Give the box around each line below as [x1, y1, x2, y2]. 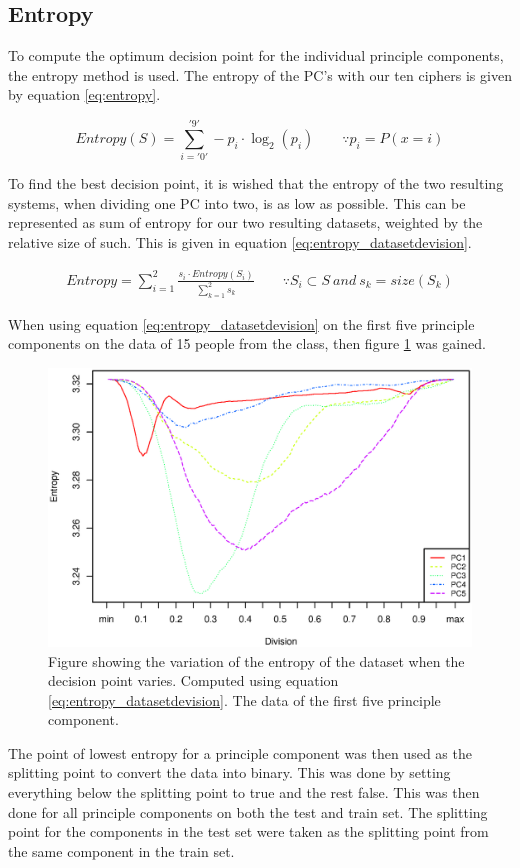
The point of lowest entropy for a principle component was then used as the [8, 742, 472, 763]
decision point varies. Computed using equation [48, 670, 339, 691]
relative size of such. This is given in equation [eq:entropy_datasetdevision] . [8, 231, 472, 252]
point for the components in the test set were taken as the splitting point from [8, 821, 489, 842]
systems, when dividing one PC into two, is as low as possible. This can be [8, 192, 466, 213]
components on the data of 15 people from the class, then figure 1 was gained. [8, 333, 486, 354]
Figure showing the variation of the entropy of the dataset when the [48, 650, 465, 671]
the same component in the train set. [8, 840, 235, 861]
